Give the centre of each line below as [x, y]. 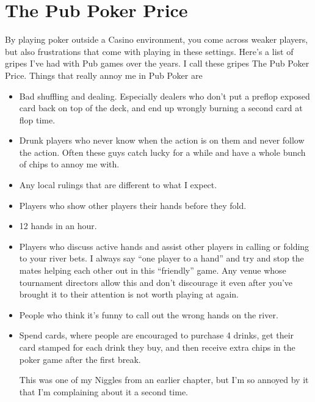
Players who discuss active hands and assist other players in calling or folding [164, 246]
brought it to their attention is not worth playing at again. [129, 294]
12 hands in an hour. [58, 226]
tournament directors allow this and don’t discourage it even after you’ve [156, 282]
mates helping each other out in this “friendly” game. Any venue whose [153, 270]
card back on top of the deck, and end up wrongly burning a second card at [161, 108]
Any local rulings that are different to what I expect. [118, 185]
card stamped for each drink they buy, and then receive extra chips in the [157, 347]
